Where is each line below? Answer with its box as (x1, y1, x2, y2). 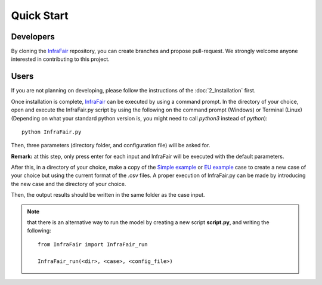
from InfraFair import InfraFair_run (38, 241, 148, 247)
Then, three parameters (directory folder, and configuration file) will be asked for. (11, 142, 210, 149)
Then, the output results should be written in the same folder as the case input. (11, 191, 205, 199)
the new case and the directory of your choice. (11, 180, 126, 187)
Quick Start (11, 9, 69, 22)
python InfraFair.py (21, 128, 82, 135)
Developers (11, 32, 55, 42)
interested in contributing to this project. (11, 55, 110, 63)
